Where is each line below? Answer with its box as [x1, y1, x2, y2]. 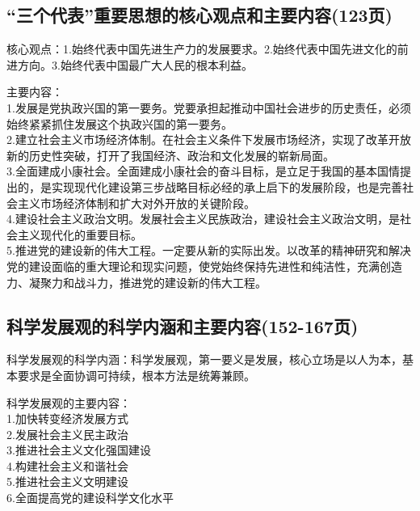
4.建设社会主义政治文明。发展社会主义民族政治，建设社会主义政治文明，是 [6, 210, 400, 227]
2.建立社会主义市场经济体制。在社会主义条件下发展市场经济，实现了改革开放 [6, 131, 411, 148]
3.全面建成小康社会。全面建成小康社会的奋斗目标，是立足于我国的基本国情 [6, 163, 400, 179]
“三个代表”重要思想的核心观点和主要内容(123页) [6, 2, 393, 27]
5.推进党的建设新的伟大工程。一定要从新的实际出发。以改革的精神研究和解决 [6, 242, 411, 259]
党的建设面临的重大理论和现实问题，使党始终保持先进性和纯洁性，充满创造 [6, 257, 402, 274]
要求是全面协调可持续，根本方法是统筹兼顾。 [17, 366, 255, 383]
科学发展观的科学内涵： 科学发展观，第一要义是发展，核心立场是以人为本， [6, 351, 402, 368]
